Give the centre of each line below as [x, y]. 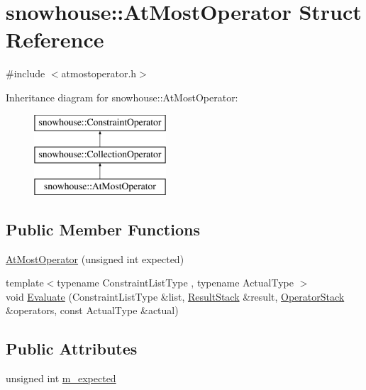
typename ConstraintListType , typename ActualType [175, 283]
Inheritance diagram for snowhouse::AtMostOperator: [122, 97]
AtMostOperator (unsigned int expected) [95, 258]
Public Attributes [72, 349]
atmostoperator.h [99, 73]
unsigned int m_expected [61, 378]
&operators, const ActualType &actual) [92, 310]
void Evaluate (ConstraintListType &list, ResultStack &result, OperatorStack [175, 296]
